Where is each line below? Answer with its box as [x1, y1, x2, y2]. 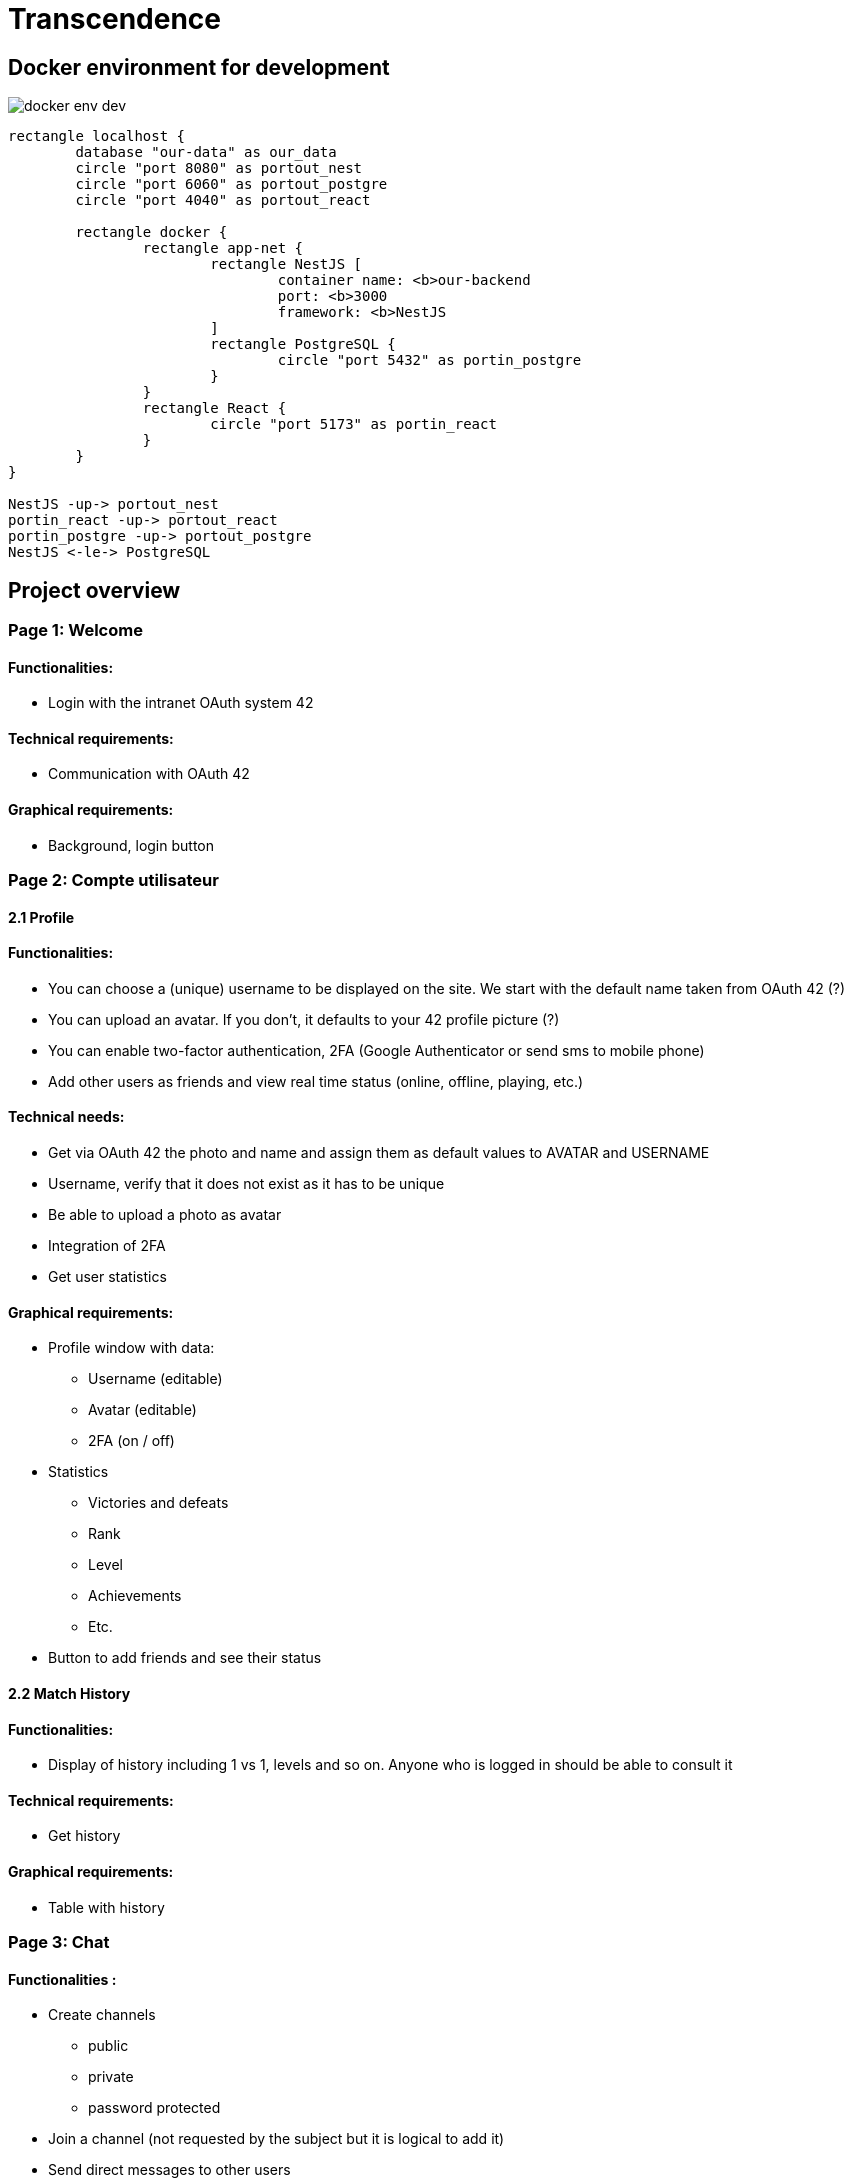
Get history [48, 1827, 121, 1845]
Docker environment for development [8, 54, 390, 80]
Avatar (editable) [88, 1401, 197, 1419]
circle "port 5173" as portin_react [210, 416, 497, 433]
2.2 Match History [8, 1684, 131, 1702]
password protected [88, 2099, 221, 2117]
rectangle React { [142, 400, 287, 417]
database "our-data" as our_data [75, 144, 337, 161]
